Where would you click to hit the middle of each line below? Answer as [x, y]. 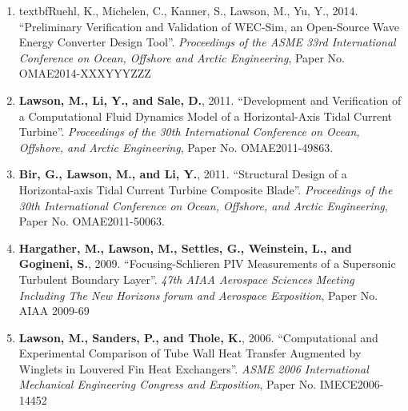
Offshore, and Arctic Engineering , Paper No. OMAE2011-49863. [176, 147]
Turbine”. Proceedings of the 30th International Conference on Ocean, [189, 132]
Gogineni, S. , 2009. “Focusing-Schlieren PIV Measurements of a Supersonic [207, 263]
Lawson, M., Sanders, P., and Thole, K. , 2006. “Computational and [198, 337]
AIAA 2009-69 [54, 311]
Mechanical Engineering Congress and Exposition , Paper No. [168, 384]
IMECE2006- [352, 384]
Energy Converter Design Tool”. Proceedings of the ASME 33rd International [207, 42]
